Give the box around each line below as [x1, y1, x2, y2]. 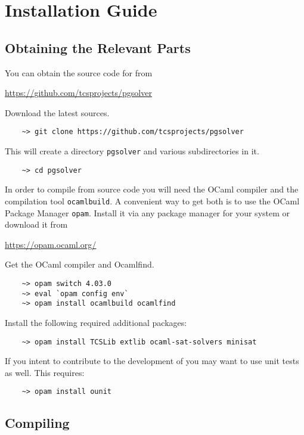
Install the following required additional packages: [5, 316, 187, 328]
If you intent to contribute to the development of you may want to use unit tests [5, 355, 299, 367]
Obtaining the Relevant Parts [5, 38, 191, 57]
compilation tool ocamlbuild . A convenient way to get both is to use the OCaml [5, 194, 300, 207]
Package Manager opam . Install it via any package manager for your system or [5, 206, 290, 219]
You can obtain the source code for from [5, 66, 153, 79]
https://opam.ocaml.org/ [5, 238, 97, 250]
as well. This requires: [5, 366, 85, 378]
